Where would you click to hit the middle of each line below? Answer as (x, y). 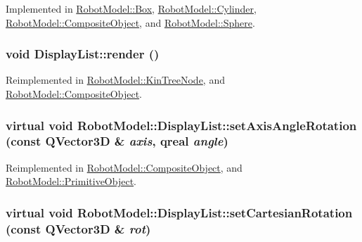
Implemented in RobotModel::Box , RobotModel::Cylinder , (131, 8)
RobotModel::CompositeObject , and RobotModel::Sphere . (130, 22)
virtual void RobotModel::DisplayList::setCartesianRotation (179, 212)
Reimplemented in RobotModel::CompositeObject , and (124, 167)
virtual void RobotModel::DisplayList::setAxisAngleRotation (181, 125)
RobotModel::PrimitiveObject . (71, 181)
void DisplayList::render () (83, 54)
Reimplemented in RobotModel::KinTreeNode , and (115, 80)
